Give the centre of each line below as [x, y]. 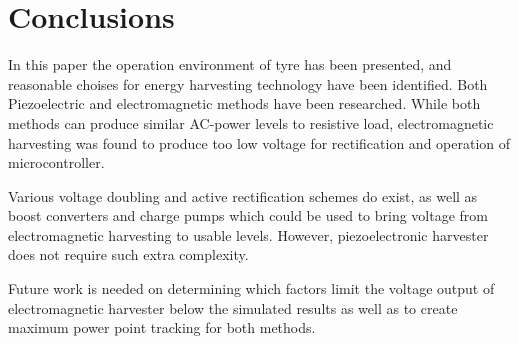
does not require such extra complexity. [128, 254]
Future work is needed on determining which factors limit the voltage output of [251, 288]
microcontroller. [56, 162]
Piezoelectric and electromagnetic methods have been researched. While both [244, 103]
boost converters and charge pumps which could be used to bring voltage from [248, 215]
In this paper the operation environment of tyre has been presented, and [230, 64]
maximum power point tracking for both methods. [162, 327]
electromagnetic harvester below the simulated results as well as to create [233, 307]
